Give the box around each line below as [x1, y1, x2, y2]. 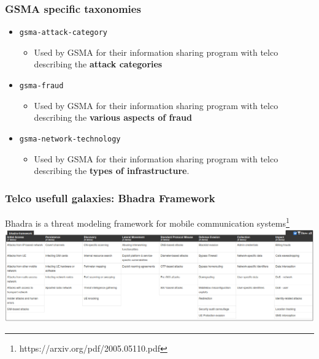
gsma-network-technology [19, 134, 121, 143]
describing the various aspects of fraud [34, 111, 192, 124]
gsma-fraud [19, 81, 64, 91]
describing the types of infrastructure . [34, 164, 190, 177]
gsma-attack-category [19, 28, 107, 37]
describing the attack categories [34, 58, 163, 70]
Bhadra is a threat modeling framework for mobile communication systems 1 [5, 214, 290, 229]
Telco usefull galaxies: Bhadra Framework [5, 190, 215, 205]
